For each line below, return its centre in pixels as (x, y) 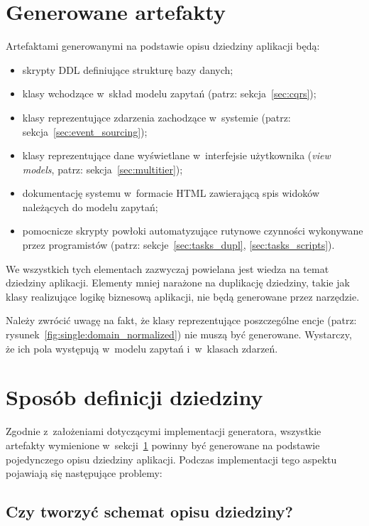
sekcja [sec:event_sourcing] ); (85, 131)
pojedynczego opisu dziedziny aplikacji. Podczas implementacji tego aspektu (171, 459)
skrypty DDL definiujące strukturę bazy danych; (128, 69)
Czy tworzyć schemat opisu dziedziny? (149, 511)
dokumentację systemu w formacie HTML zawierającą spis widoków (171, 193)
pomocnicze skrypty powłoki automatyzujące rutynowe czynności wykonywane (193, 231)
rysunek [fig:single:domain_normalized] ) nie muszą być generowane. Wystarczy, (179, 334)
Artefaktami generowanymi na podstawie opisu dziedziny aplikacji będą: (163, 46)
